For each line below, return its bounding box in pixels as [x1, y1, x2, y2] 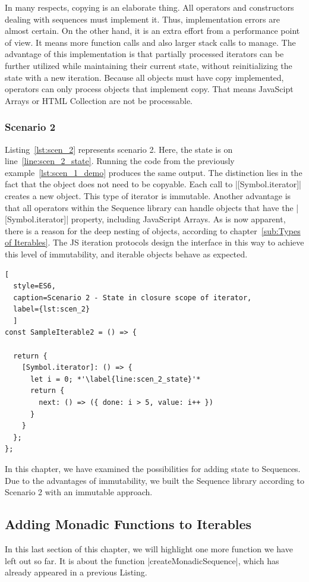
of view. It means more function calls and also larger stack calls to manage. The [5, 36, 296, 48]
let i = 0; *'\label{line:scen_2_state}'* [30, 375, 201, 383]
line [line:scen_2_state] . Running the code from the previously [5, 155, 235, 167]
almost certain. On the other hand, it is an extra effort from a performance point [5, 24, 300, 37]
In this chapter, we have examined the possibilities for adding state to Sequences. [5, 463, 301, 474]
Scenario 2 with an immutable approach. [5, 486, 153, 498]
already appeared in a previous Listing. [5, 566, 147, 578]
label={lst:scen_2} [13, 305, 90, 314]
